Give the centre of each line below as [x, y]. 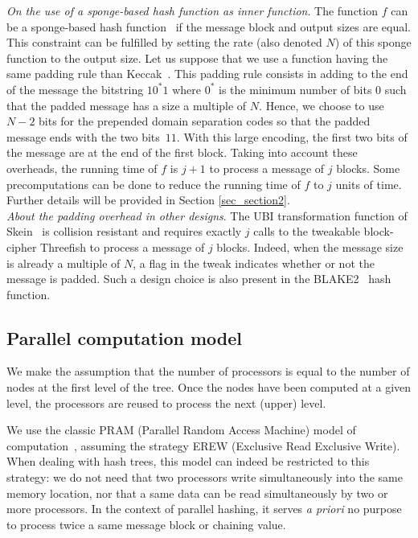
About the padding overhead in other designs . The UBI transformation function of [207, 215]
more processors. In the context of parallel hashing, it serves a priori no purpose [204, 509]
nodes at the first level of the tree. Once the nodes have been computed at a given [209, 387]
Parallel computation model [125, 337]
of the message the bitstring [75, 89]
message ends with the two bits [83, 136]
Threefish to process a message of [123, 246]
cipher [22, 246]
